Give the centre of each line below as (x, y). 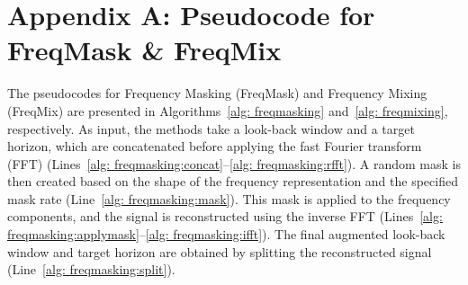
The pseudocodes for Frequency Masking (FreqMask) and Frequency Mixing (217, 93)
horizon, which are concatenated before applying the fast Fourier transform (215, 146)
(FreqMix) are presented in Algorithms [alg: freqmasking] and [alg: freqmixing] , (228, 110)
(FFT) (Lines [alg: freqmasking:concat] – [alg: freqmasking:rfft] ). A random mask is (234, 163)
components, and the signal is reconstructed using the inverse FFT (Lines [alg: (225, 216)
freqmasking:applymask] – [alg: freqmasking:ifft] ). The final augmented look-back (226, 234)
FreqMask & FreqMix (144, 50)
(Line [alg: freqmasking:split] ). (91, 269)
